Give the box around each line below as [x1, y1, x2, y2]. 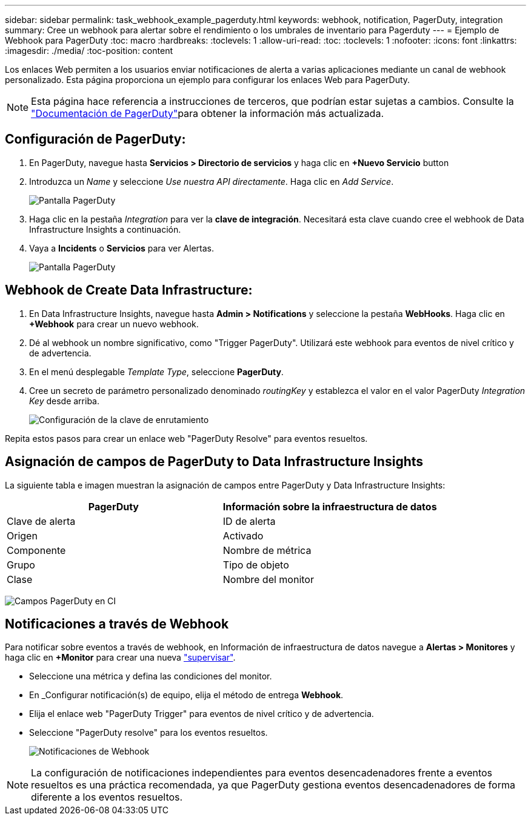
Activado [222, 529, 264, 542]
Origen [7, 529, 38, 542]
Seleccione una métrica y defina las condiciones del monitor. [29, 671, 272, 682]
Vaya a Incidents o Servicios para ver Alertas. [29, 242, 214, 253]
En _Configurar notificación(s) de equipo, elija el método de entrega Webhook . [29, 690, 344, 701]
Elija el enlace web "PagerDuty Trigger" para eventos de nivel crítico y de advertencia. [29, 708, 374, 719]
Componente [7, 544, 66, 556]
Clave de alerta [7, 515, 76, 527]
